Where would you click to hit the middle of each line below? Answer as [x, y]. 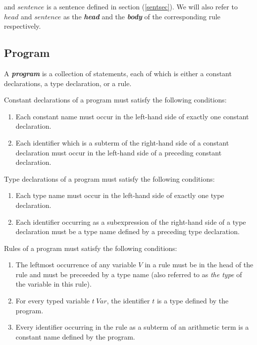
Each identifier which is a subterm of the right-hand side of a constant [122, 142]
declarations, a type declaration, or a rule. [68, 83]
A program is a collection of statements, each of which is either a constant [118, 73]
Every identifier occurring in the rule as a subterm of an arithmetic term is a [132, 327]
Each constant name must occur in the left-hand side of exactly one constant [132, 116]
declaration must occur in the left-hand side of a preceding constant [119, 152]
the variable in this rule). [53, 284]
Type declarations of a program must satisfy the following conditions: [109, 178]
